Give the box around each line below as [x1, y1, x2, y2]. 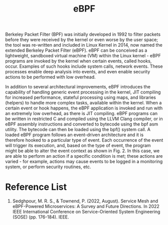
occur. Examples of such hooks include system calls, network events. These [5, 63, 163, 69]
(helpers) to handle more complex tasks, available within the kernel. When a [5, 100, 162, 106]
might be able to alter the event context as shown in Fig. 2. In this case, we [5, 148, 159, 154]
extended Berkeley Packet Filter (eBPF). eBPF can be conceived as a [5, 47, 147, 53]
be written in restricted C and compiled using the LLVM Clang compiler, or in [5, 116, 163, 122]
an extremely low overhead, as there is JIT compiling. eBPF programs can [5, 110, 158, 117]
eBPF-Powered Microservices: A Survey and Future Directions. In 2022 [12, 203, 159, 209]
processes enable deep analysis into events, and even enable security [5, 69, 150, 75]
